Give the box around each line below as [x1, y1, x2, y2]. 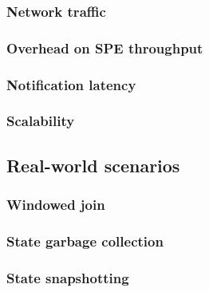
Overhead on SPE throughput [6, 37, 203, 57]
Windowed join [6, 195, 105, 215]
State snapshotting [6, 267, 129, 287]
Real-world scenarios [6, 152, 180, 177]
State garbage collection [6, 231, 164, 251]
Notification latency [6, 74, 136, 94]
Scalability [6, 111, 75, 131]
